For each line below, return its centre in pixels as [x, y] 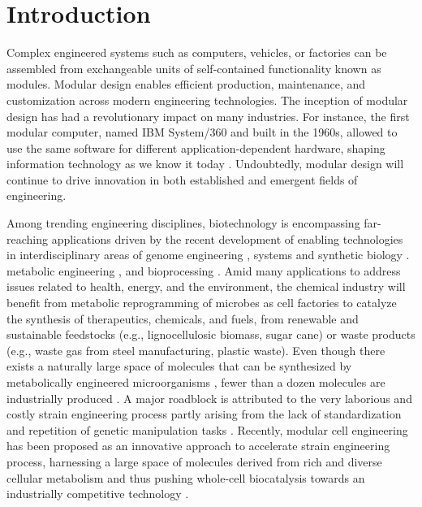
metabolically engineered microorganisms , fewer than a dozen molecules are [196, 382]
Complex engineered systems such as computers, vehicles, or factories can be [197, 52]
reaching [27, 238]
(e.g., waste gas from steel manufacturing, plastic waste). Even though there [196, 350]
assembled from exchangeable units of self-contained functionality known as [194, 68]
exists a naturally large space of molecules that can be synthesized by [179, 366]
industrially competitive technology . [98, 494]
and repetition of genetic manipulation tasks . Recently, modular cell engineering [207, 429]
